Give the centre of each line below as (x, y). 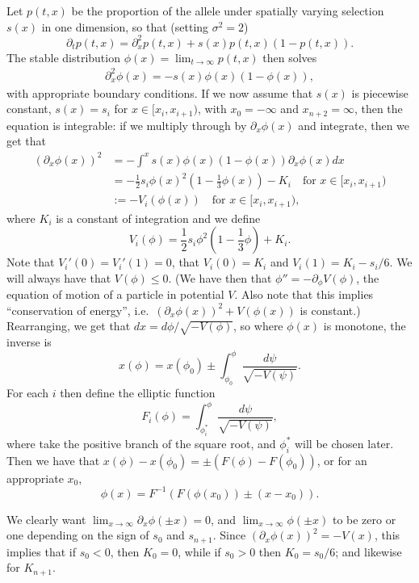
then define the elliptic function (138, 393)
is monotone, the (365, 326)
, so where (258, 326)
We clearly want (46, 519)
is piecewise (380, 92)
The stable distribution (63, 57)
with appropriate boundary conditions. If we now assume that (160, 92)
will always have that (59, 277)
